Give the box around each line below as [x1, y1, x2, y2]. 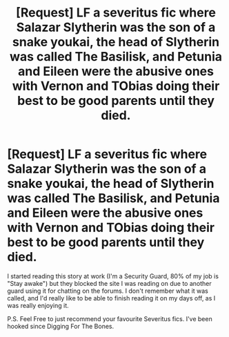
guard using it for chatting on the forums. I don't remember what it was [7, 287, 209, 295]
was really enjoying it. [7, 301, 69, 309]
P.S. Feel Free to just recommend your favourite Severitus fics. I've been [7, 314, 212, 322]
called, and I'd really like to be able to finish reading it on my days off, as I [7, 293, 216, 302]
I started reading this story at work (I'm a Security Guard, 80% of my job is [7, 271, 219, 280]
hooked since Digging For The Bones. [7, 322, 114, 330]
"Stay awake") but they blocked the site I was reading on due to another [7, 279, 212, 287]
